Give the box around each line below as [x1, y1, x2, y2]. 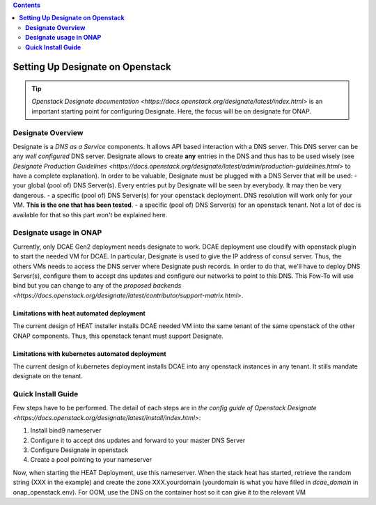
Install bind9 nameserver [30, 426, 102, 435]
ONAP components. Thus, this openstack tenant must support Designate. [13, 332, 224, 340]
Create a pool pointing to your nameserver [30, 456, 152, 464]
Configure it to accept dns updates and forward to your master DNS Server [30, 436, 246, 444]
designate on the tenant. [13, 372, 83, 380]
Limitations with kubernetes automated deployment [13, 349, 166, 358]
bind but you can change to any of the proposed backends [13, 281, 182, 290]
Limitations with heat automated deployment [13, 309, 146, 317]
